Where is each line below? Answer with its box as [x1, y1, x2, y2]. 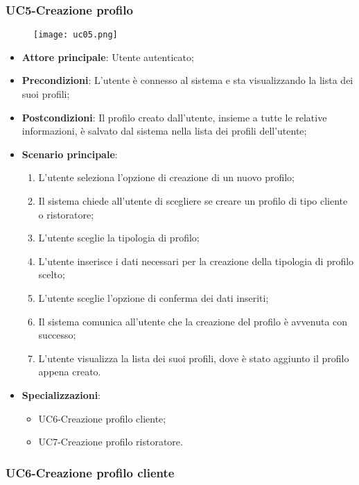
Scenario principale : [21, 146, 118, 161]
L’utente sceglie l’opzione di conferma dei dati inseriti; [38, 291, 269, 305]
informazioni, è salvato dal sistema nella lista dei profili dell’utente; [21, 124, 307, 138]
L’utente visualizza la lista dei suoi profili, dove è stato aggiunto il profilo [38, 350, 349, 365]
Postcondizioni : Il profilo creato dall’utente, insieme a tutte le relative [21, 110, 327, 124]
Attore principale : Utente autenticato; [21, 49, 194, 64]
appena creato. [38, 364, 101, 379]
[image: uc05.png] [33, 30, 118, 40]
